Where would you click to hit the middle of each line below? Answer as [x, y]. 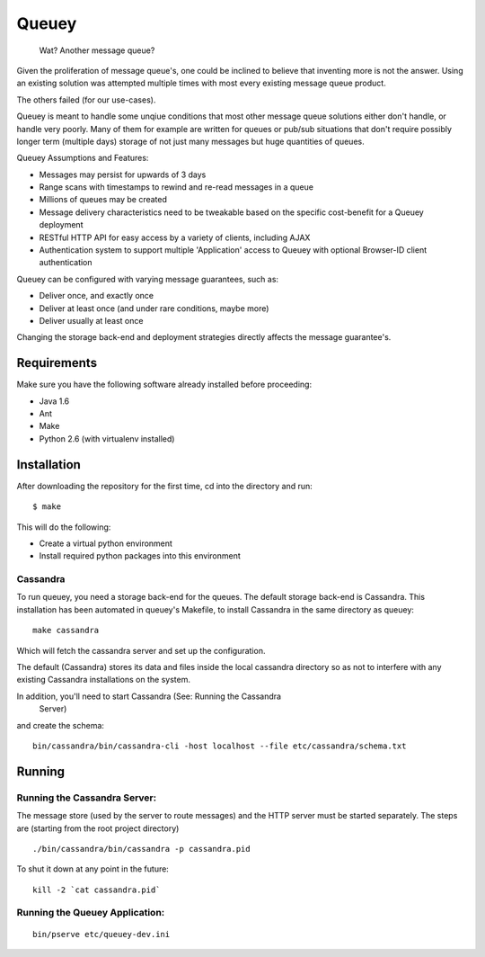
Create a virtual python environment [106, 543]
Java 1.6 [54, 401]
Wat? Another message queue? [97, 50]
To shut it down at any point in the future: [93, 869]
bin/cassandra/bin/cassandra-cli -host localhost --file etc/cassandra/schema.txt [220, 746]
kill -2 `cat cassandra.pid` [97, 890]
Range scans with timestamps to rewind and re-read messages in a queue [176, 187]
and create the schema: [61, 725]
